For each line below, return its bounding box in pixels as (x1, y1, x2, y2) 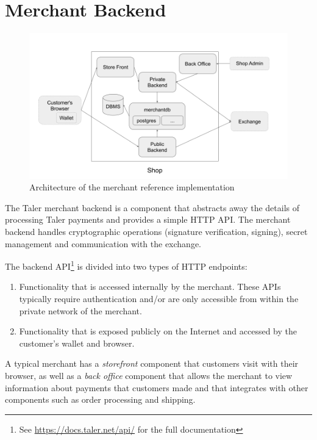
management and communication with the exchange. (5, 237, 201, 250)
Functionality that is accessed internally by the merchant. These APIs (19, 280, 281, 293)
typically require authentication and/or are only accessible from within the (19, 292, 299, 305)
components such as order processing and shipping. (5, 393, 196, 406)
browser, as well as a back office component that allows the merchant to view (5, 369, 293, 381)
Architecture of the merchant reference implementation (29, 181, 235, 193)
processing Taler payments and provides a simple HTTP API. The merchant (5, 213, 291, 226)
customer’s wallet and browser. (19, 336, 135, 349)
